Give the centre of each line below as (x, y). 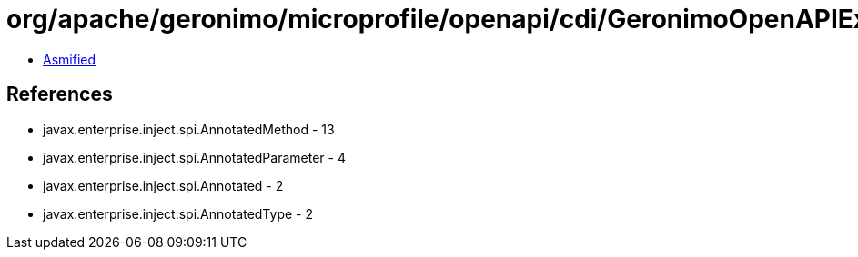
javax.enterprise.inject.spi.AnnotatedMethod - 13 (189, 129)
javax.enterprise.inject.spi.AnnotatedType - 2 (178, 213)
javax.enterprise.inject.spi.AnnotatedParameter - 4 (194, 157)
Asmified (70, 59)
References (60, 94)
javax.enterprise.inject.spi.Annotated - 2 (163, 185)
